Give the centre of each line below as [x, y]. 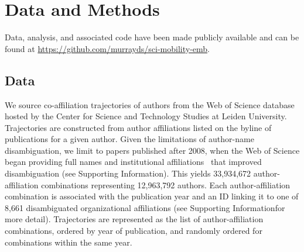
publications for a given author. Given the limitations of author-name [129, 139]
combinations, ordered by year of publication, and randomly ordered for [134, 231]
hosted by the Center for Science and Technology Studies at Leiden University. [146, 116]
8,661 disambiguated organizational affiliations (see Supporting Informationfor [145, 207]
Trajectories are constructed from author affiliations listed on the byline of [138, 127]
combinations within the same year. [69, 242]
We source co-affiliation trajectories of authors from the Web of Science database [150, 104]
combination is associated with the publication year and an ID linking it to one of [152, 196]
